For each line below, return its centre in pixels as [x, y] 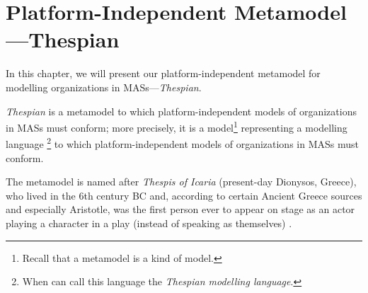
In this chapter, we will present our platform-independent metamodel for [163, 73]
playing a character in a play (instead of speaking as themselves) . [149, 223]
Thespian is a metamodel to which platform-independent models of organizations [181, 111]
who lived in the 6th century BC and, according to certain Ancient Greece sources [184, 195]
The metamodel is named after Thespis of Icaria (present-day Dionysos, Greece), [181, 182]
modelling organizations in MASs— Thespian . [104, 87]
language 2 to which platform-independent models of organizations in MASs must [182, 143]
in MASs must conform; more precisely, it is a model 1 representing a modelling [177, 126]
